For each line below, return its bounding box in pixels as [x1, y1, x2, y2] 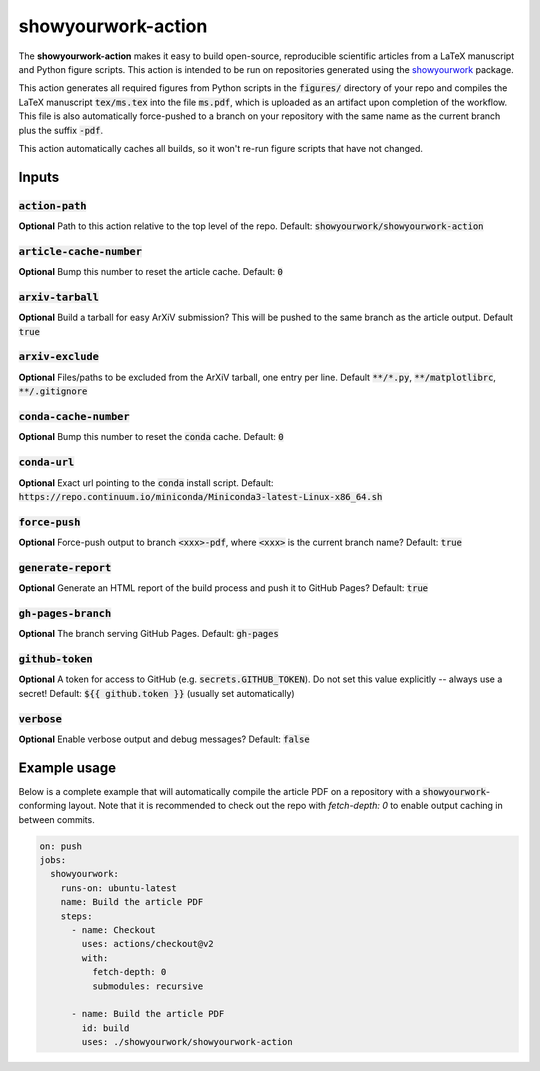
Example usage [18, 759, 117, 776]
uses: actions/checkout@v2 [81, 938, 214, 950]
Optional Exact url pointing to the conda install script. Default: [18, 476, 274, 489]
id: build [81, 1022, 130, 1034]
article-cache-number [18, 245, 142, 258]
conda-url [18, 456, 75, 469]
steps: [60, 910, 93, 922]
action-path [18, 199, 87, 212]
